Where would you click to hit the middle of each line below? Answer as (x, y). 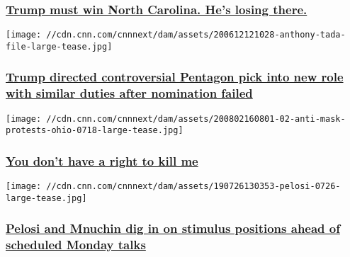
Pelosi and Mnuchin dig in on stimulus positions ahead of (173, 228)
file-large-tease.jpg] (59, 46)
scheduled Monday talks (76, 245)
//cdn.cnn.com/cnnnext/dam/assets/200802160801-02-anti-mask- (196, 119)
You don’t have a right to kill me (102, 160)
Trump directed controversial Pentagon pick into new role (175, 77)
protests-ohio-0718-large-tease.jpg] (95, 131)
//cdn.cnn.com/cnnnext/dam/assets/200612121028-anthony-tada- (196, 35)
